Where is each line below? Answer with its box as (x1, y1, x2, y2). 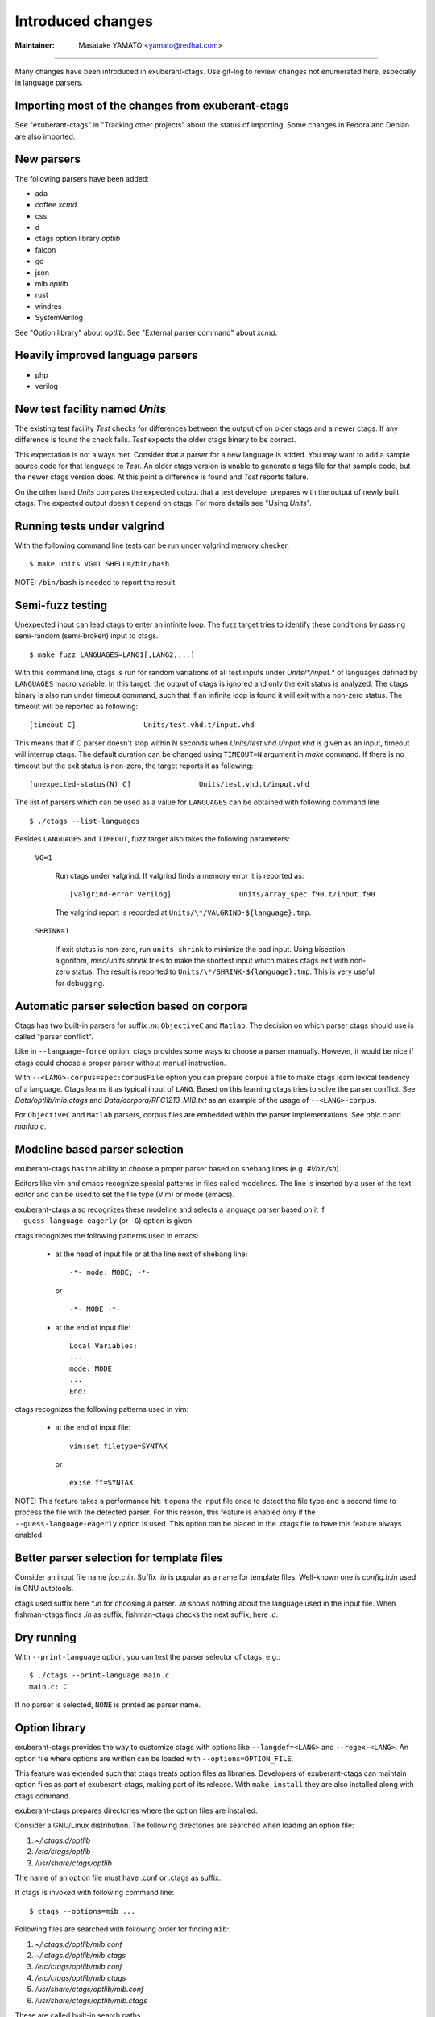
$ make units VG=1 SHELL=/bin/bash (29, 559, 170, 569)
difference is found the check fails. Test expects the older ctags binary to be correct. (14, 435, 296, 445)
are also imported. (14, 132, 76, 141)
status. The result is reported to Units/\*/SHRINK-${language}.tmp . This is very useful (72, 967, 375, 976)
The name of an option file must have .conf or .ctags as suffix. (14, 1873, 222, 1883)
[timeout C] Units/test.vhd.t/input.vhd (29, 720, 255, 729)
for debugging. (55, 978, 105, 988)
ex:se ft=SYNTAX (69, 1478, 134, 1488)
